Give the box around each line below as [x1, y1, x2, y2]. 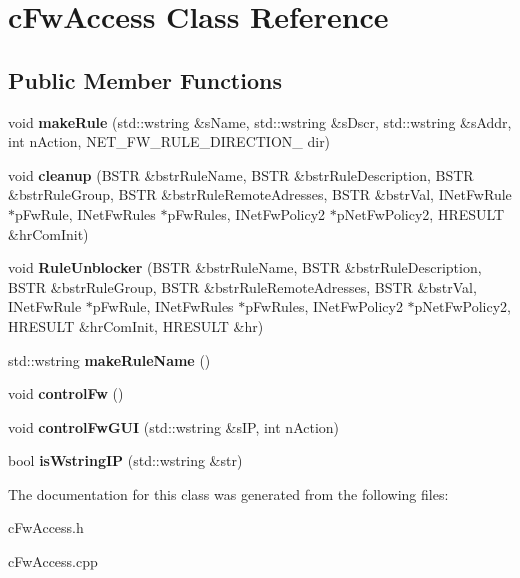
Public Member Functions [8, 64, 282, 95]
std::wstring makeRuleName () [8, 349, 211, 370]
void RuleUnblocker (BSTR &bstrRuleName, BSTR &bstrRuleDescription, [8, 257, 482, 278]
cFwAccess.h [8, 517, 84, 538]
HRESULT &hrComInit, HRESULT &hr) [8, 315, 264, 336]
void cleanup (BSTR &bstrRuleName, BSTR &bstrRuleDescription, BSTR [8, 164, 474, 185]
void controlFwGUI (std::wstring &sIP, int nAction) [8, 416, 340, 437]
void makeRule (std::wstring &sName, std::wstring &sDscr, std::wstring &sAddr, [8, 111, 512, 132]
